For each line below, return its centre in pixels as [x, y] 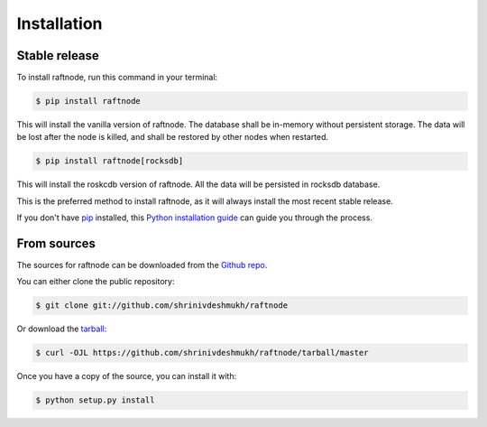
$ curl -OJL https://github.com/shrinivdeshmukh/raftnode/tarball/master [202, 353]
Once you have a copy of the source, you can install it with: [127, 376]
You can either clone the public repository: [96, 282]
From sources [56, 243]
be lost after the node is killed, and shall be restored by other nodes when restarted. [173, 137]
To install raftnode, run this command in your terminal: [117, 78]
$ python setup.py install [95, 400]
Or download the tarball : [62, 329]
